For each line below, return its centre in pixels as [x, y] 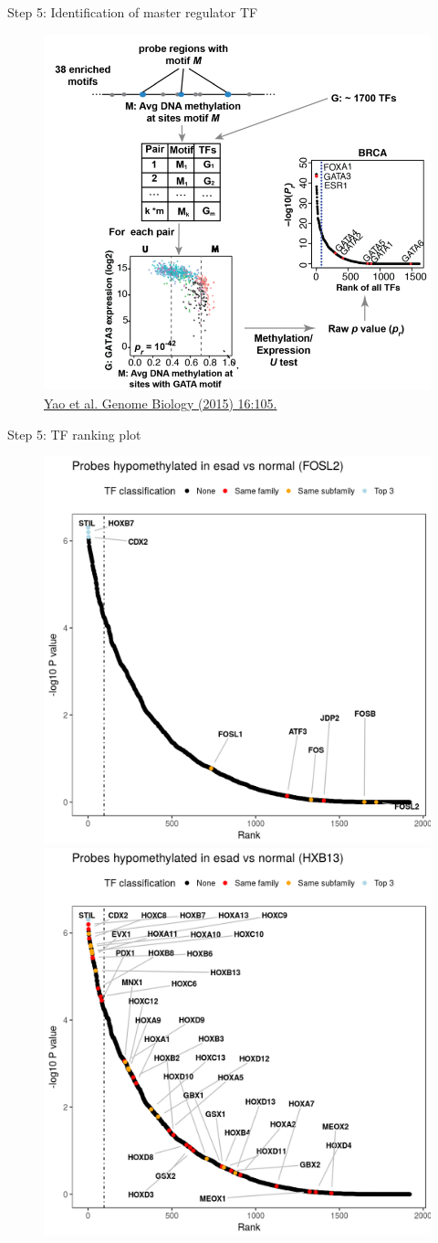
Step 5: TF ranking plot [74, 434]
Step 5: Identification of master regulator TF [133, 12]
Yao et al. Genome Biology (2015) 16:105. [161, 404]
